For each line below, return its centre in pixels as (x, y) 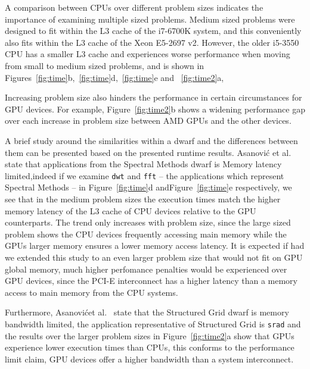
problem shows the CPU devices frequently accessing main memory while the (146, 234)
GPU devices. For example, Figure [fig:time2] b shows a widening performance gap (155, 109)
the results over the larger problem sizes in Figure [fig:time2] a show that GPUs (150, 335)
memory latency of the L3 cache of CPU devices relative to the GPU (131, 210)
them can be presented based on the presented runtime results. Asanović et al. (148, 152)
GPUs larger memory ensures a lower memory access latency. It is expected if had (155, 246)
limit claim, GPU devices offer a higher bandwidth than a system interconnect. (149, 359)
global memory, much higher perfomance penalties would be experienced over (146, 269)
